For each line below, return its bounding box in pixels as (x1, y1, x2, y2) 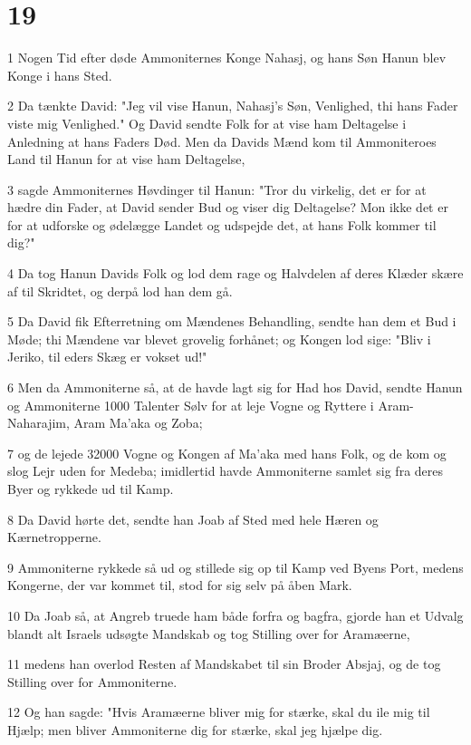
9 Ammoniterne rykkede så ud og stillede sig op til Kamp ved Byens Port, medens (7, 557, 464, 576)
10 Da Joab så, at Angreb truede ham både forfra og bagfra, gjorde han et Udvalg (7, 605, 464, 624)
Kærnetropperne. (7, 527, 101, 547)
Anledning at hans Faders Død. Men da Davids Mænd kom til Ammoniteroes (7, 131, 437, 150)
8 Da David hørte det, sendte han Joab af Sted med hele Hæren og (7, 509, 379, 528)
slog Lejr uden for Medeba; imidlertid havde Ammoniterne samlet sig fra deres (7, 461, 444, 480)
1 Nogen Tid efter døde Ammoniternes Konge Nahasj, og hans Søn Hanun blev (7, 48, 447, 67)
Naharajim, (7, 413, 70, 432)
